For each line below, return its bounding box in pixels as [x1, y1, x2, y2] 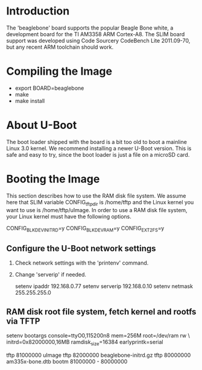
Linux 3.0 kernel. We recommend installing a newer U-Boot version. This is [6, 145, 192, 152]
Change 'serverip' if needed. [14, 271, 86, 278]
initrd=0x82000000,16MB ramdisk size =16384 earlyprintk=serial [6, 338, 163, 347]
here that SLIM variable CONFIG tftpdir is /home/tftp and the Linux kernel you [6, 198, 194, 207]
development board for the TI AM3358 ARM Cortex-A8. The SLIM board [6, 30, 185, 37]
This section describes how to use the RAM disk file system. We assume [6, 192, 186, 199]
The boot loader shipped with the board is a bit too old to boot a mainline [6, 138, 187, 145]
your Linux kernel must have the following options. [6, 213, 131, 220]
